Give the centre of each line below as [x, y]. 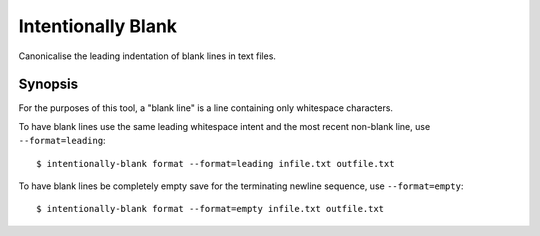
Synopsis [48, 84]
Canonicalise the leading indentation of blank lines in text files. [147, 56]
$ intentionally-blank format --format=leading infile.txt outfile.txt [215, 163]
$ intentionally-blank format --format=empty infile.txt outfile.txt [210, 209]
